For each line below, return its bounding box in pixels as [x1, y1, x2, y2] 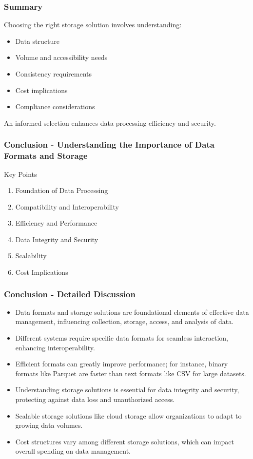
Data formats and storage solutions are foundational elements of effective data [15, 306, 249, 317]
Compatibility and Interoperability [15, 201, 119, 211]
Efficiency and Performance [15, 218, 97, 228]
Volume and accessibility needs [15, 52, 108, 62]
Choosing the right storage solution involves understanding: [4, 19, 182, 30]
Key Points [4, 169, 37, 179]
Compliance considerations [15, 101, 95, 112]
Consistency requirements [15, 69, 92, 78]
